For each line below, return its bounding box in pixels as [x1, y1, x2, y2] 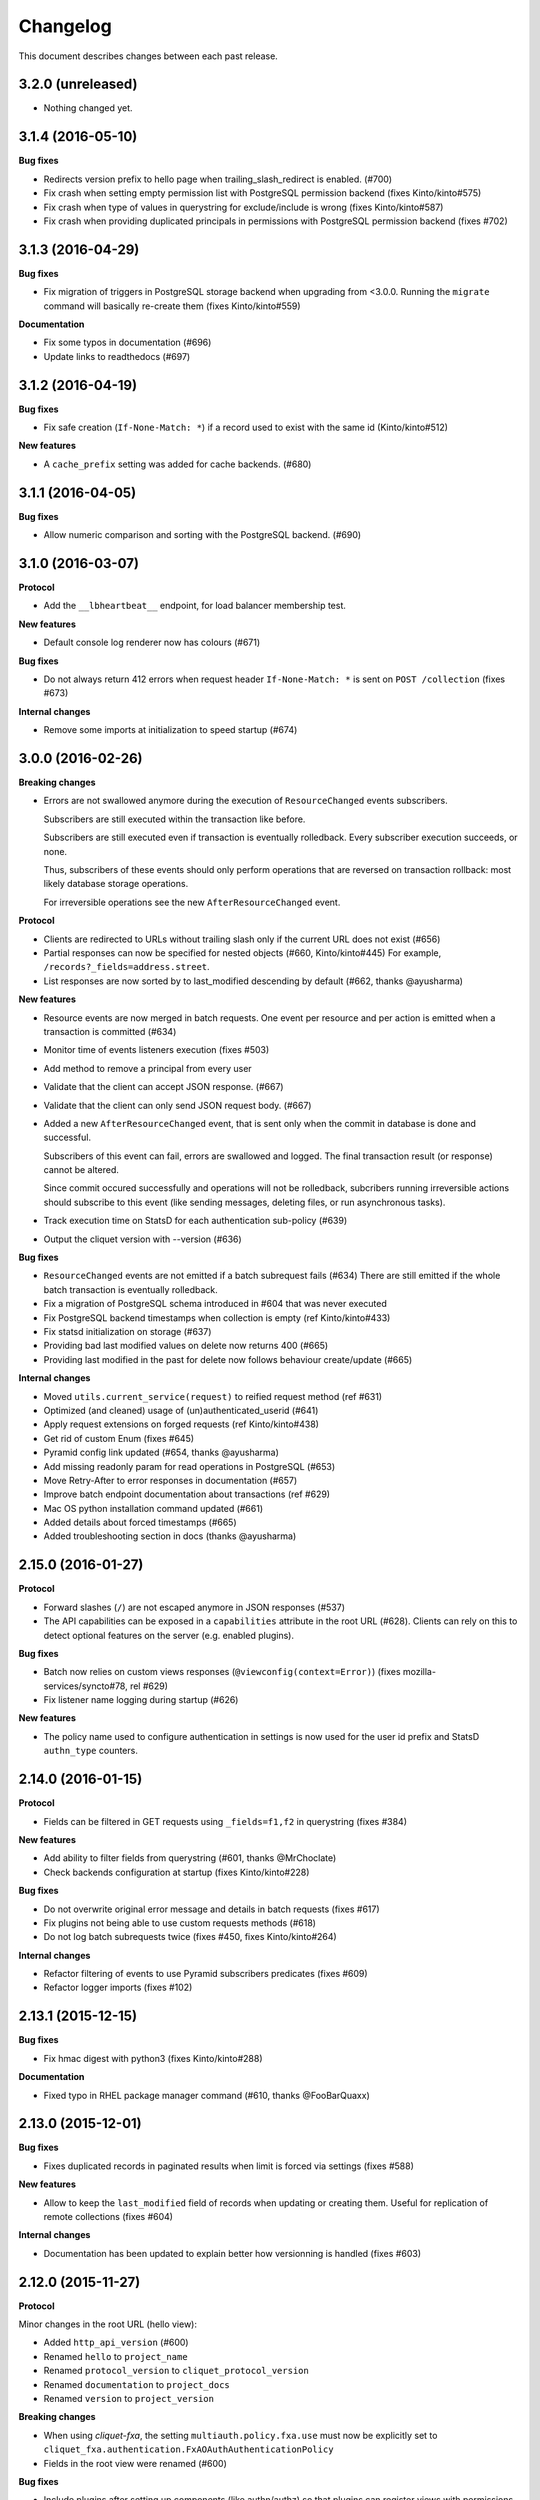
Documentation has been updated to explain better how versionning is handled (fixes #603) [43, 2247, 422, 2259]
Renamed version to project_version [43, 2393, 215, 2405]
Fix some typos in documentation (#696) [43, 336, 212, 349]
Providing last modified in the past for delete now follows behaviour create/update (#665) [43, 1353, 413, 1365]
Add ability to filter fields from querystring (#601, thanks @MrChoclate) [43, 1852, 337, 1864]
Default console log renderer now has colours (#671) [43, 636, 261, 649]
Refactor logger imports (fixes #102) [43, 1981, 193, 1994]
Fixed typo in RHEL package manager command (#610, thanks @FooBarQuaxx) [43, 2089, 370, 2101]
